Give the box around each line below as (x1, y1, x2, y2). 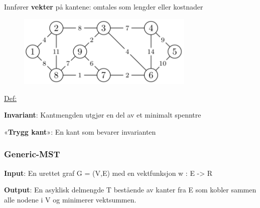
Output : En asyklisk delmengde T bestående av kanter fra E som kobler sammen (4, 184, 256, 195)
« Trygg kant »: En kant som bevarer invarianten (4, 126, 156, 137)
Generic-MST (4, 148, 60, 160)
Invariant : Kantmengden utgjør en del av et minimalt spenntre (4, 110, 201, 120)
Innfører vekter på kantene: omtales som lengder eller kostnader (4, 2, 203, 12)
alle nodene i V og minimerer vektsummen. (4, 194, 137, 204)
